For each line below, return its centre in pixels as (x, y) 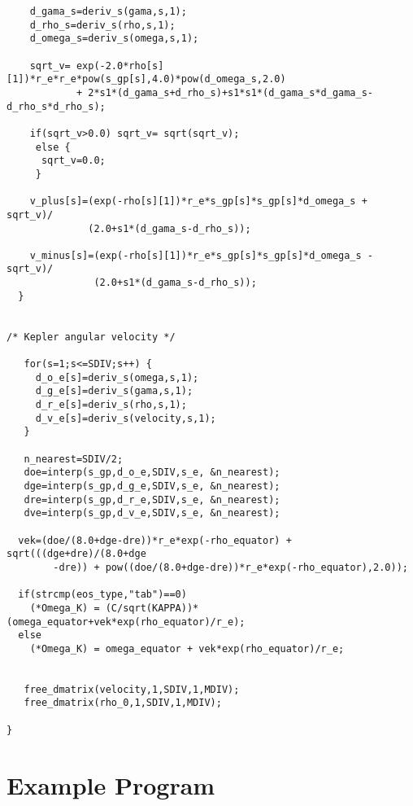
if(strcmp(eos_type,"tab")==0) (102, 595)
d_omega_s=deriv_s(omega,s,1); (114, 39)
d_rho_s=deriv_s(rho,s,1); (102, 25)
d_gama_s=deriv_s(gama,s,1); (108, 11)
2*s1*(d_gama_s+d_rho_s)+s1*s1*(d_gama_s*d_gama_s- (231, 92)
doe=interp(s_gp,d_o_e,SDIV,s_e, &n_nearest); (152, 473)
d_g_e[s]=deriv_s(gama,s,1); (114, 391)
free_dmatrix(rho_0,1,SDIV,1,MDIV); (123, 703)
